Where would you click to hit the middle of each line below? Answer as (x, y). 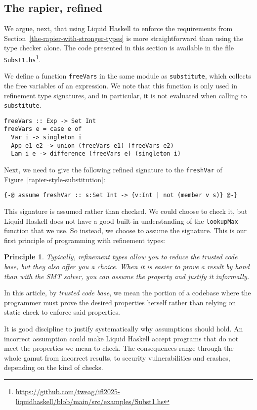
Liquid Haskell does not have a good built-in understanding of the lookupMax (121, 221)
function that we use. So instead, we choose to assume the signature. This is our (126, 230)
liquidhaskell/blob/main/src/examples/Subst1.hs (89, 401)
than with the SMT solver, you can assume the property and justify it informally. (127, 276)
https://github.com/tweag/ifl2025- (68, 391)
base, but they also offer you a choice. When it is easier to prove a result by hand (127, 266)
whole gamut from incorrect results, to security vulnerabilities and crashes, (117, 357)
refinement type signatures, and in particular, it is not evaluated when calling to (126, 95)
